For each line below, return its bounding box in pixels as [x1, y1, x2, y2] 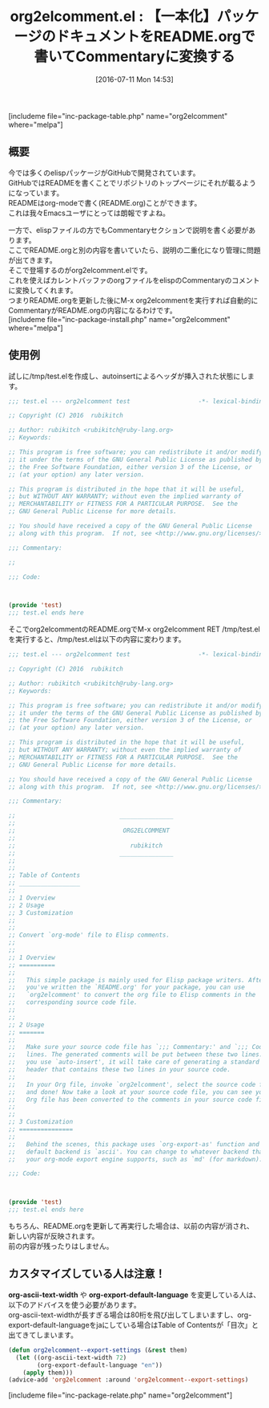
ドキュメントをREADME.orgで [55, 27, 255, 46]
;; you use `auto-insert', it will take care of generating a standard [8, 1058, 260, 1067]
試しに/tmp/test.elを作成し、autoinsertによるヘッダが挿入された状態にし [8, 371, 248, 381]
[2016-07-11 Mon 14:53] [95, 74, 174, 84]
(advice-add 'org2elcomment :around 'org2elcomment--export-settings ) [8, 1376, 249, 1384]
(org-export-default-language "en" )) [37, 1361, 163, 1369]
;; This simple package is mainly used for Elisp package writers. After [8, 976, 267, 984]
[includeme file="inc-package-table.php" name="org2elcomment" [8, 111, 228, 120]
